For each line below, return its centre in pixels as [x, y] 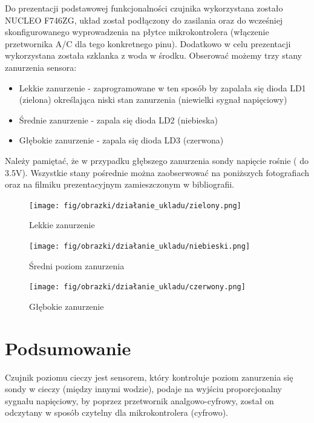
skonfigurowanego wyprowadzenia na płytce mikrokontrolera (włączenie [137, 32]
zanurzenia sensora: [41, 67]
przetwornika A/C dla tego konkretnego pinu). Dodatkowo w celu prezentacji [148, 43]
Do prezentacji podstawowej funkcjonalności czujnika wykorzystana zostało [144, 8]
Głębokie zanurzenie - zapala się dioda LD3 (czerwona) [121, 140]
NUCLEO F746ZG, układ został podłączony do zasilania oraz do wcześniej [144, 20]
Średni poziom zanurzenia [77, 265]
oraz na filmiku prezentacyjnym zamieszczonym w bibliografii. [119, 184]
